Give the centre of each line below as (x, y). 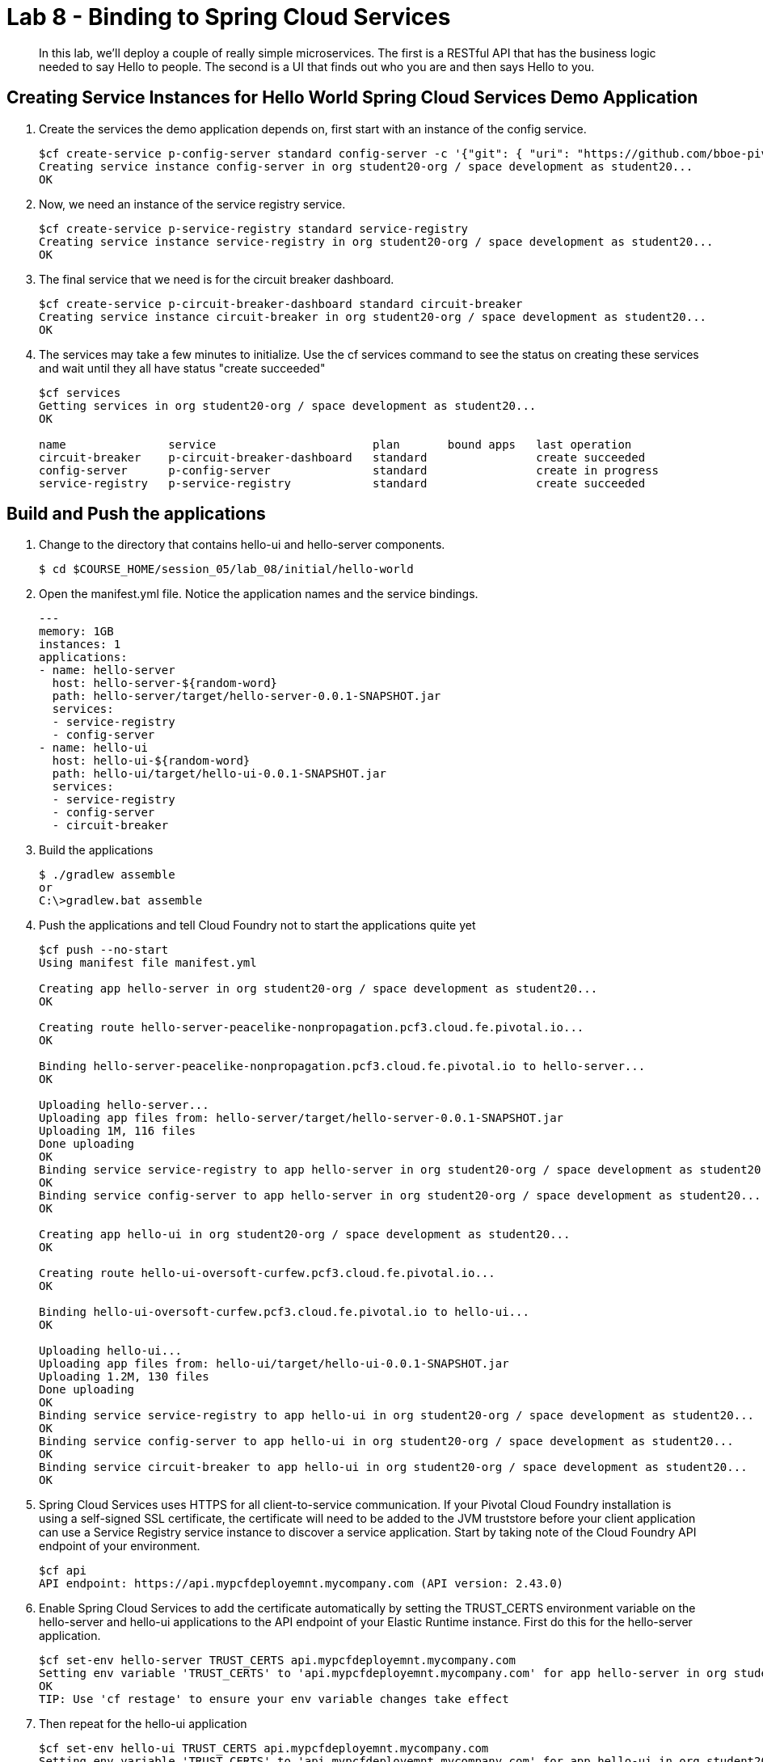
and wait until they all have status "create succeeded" (182, 368)
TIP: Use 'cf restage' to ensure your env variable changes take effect (274, 1699)
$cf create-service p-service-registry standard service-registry (254, 228)
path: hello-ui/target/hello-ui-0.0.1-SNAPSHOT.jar (219, 774)
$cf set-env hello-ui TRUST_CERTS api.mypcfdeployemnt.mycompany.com (264, 1749)
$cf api (63, 1571)
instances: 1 (80, 645)
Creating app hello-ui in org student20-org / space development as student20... (305, 1235)
